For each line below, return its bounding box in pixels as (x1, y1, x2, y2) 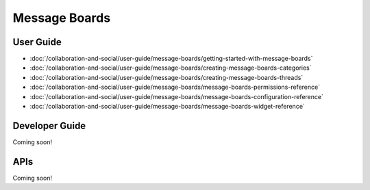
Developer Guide (12, 120, 86, 131)
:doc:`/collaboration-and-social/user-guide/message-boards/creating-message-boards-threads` (29, 73, 304, 81)
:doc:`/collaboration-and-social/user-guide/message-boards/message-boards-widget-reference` (29, 103, 305, 111)
